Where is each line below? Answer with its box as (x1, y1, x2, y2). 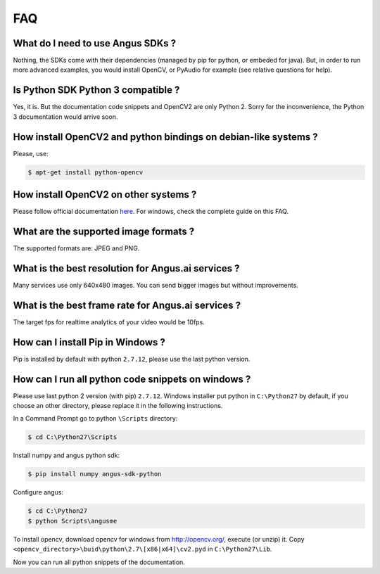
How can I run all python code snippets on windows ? (13, 373, 251, 385)
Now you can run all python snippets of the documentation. (13, 558, 186, 566)
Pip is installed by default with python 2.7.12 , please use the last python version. (13, 355, 251, 363)
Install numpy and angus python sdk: (13, 451, 120, 460)
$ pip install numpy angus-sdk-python (27, 470, 162, 478)
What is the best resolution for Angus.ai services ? (13, 262, 240, 274)
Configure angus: (13, 488, 63, 497)
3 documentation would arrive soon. (13, 113, 118, 121)
